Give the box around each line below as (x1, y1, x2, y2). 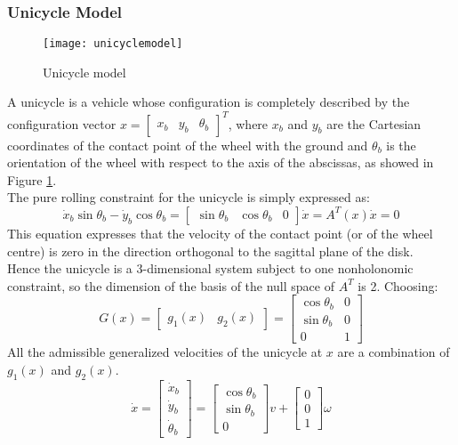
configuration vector (7, 114, 117, 133)
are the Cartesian (326, 114, 422, 133)
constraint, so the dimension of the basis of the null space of (7, 276, 334, 295)
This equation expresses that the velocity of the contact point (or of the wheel (7, 223, 433, 242)
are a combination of (337, 343, 450, 361)
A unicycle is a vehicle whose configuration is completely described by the (7, 93, 410, 111)
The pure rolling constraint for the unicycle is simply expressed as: (7, 188, 370, 206)
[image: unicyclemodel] (43, 37, 183, 51)
